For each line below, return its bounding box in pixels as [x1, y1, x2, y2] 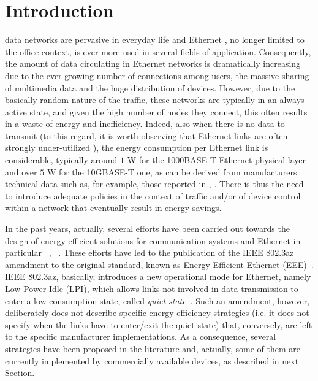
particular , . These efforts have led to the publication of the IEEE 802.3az [5, 246, 294, 259]
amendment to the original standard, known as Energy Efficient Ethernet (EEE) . [5, 258, 314, 271]
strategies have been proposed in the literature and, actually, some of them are [5, 342, 300, 355]
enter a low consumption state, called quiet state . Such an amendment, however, [5, 294, 310, 307]
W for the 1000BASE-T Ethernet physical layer [127, 153, 306, 166]
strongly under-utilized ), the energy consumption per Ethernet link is [5, 141, 268, 154]
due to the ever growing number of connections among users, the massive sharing [5, 69, 309, 82]
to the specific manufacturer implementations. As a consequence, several [5, 330, 276, 343]
